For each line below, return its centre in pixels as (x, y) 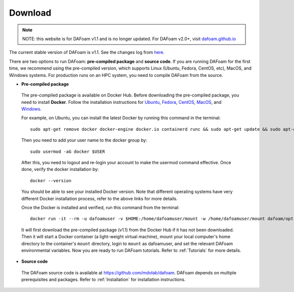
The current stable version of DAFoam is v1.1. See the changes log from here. (87, 52)
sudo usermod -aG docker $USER (68, 151)
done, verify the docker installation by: (60, 170)
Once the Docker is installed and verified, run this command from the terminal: (100, 207)
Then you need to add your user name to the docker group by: (84, 140)
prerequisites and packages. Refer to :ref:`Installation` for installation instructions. (103, 280)
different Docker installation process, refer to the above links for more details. (99, 198)
